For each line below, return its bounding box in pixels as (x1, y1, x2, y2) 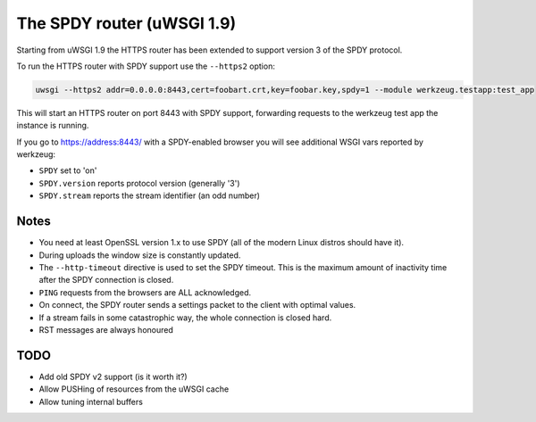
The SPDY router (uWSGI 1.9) (16, 13, 237, 33)
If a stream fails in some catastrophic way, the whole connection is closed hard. (38, 312, 332, 323)
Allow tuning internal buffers (38, 396, 143, 407)
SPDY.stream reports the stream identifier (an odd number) (38, 190, 261, 201)
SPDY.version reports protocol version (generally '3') (38, 178, 240, 188)
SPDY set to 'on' (38, 165, 97, 176)
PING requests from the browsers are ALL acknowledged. (38, 286, 252, 298)
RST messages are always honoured (38, 324, 173, 335)
